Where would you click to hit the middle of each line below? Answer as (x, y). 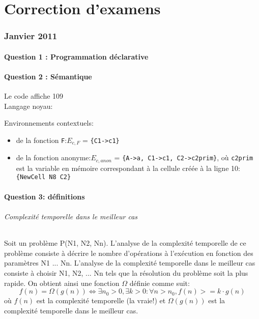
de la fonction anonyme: (53, 157)
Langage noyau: (28, 106)
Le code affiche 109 (34, 96)
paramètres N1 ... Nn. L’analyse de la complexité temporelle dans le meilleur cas (130, 263)
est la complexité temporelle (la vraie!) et (101, 300)
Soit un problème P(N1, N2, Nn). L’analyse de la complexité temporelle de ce (125, 243)
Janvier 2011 (31, 36)
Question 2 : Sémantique (48, 76)
